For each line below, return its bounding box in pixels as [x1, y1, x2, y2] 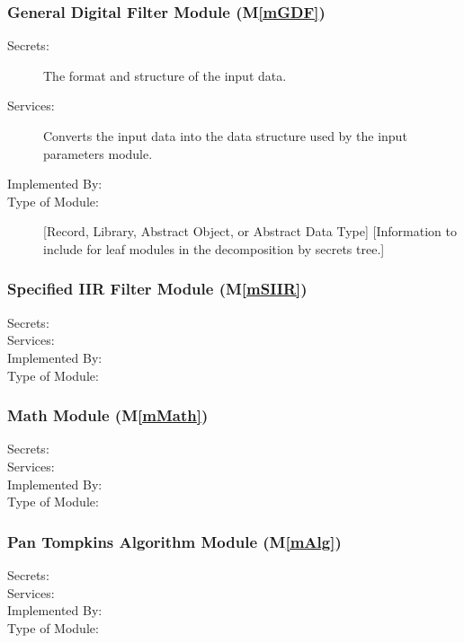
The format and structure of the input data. [43, 66, 287, 84]
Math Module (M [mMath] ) [7, 404, 209, 427]
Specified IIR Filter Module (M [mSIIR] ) [7, 277, 308, 300]
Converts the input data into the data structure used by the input [43, 127, 407, 145]
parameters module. [43, 144, 153, 163]
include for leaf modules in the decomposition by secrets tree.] [43, 239, 385, 258]
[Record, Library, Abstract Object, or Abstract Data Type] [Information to [43, 222, 457, 241]
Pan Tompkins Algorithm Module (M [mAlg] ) [7, 530, 342, 552]
